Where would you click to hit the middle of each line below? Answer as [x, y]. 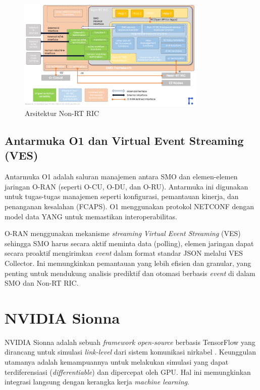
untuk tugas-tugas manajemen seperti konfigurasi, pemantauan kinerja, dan [122, 196]
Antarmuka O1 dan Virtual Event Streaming [124, 140]
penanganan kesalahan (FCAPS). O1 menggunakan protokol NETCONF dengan [129, 206]
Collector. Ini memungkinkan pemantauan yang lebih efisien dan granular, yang [128, 263]
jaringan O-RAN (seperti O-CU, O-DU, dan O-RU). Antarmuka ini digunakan [126, 186]
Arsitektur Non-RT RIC [62, 113]
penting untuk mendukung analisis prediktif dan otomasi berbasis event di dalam [130, 273]
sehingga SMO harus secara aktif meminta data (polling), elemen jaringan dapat [129, 243]
